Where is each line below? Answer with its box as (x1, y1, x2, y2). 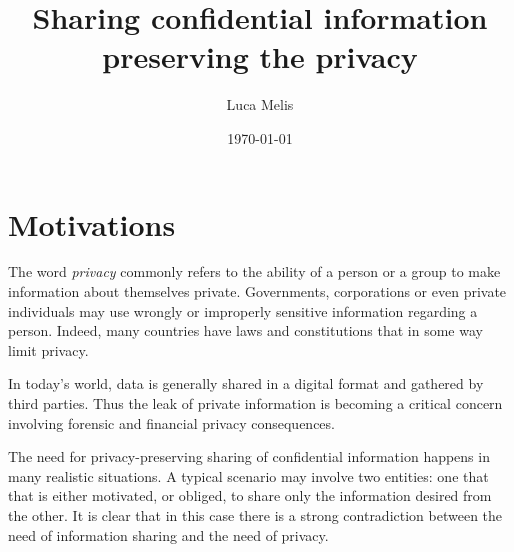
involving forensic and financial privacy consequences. (8, 412, 335, 433)
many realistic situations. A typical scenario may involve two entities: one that (8, 465, 489, 486)
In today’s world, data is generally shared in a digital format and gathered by (8, 373, 484, 394)
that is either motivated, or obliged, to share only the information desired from (8, 485, 492, 506)
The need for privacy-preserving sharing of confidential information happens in (8, 446, 490, 467)
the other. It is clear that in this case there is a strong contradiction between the (8, 504, 503, 525)
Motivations (8, 203, 176, 244)
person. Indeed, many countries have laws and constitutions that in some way (8, 320, 483, 341)
